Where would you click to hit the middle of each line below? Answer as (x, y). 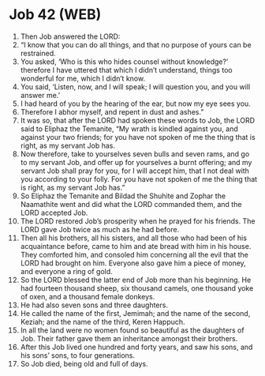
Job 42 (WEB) (55, 15)
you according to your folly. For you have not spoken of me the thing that (139, 179)
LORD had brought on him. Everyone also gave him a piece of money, (133, 263)
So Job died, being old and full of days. (84, 363)
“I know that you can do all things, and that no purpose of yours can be (136, 44)
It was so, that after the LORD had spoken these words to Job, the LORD (138, 120)
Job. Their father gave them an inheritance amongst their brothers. (129, 338)
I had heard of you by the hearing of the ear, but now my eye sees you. (135, 103)
